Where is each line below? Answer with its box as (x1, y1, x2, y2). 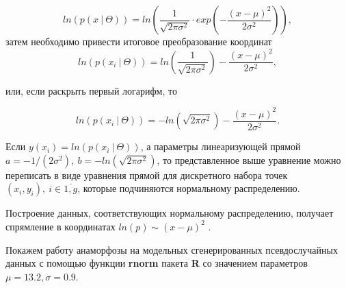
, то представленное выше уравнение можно (157, 152, 341, 167)
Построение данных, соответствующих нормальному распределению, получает (5, 206, 334, 220)
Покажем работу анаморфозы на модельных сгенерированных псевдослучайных (5, 242, 338, 256)
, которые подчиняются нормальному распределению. (77, 181, 300, 195)
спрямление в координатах (5, 219, 116, 233)
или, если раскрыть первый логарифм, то (5, 83, 177, 97)
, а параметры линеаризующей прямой (140, 139, 301, 154)
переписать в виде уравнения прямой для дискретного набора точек (5, 167, 288, 182)
